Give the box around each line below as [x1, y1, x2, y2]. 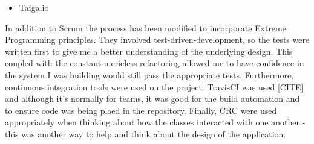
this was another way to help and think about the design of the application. [5, 127, 286, 140]
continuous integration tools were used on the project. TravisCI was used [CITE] [5, 80, 304, 93]
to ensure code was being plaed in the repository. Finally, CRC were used [5, 104, 277, 116]
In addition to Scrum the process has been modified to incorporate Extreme [5, 21, 286, 34]
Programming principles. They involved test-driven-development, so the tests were [5, 33, 310, 46]
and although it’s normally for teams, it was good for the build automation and [5, 92, 300, 105]
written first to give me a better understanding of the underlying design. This [5, 45, 293, 57]
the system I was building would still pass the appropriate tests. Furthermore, [5, 68, 294, 81]
